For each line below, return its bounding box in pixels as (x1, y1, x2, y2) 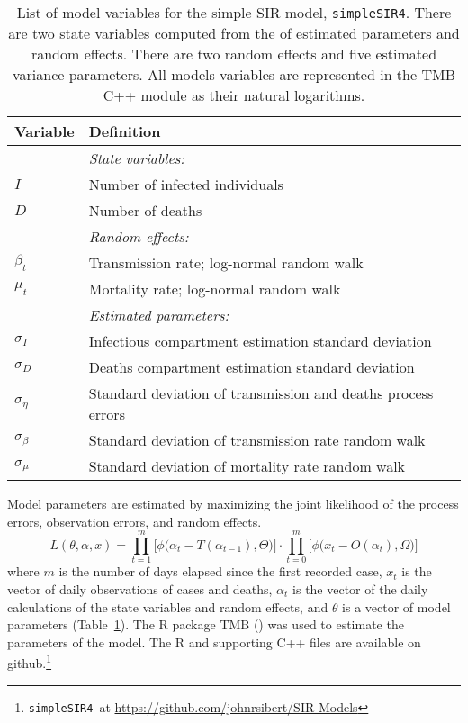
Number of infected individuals (88, 174, 283, 194)
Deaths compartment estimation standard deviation (88, 357, 415, 377)
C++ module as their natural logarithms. (103, 85, 365, 105)
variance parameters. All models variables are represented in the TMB (13, 64, 455, 85)
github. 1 (7, 651, 52, 672)
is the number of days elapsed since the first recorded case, (58, 562, 382, 581)
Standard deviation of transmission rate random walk (88, 429, 426, 450)
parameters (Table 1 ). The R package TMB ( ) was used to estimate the (7, 615, 404, 634)
